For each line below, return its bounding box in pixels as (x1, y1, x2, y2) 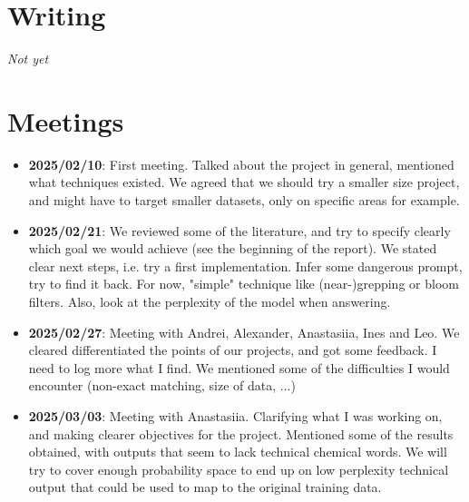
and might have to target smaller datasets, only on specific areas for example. (28, 191, 460, 210)
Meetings (7, 102, 124, 139)
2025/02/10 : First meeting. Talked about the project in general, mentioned (28, 154, 454, 173)
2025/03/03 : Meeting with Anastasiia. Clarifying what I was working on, (28, 406, 443, 425)
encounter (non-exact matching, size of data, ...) (28, 376, 296, 395)
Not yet (7, 49, 49, 68)
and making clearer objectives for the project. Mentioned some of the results (28, 424, 454, 443)
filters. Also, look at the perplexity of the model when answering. (28, 292, 391, 310)
